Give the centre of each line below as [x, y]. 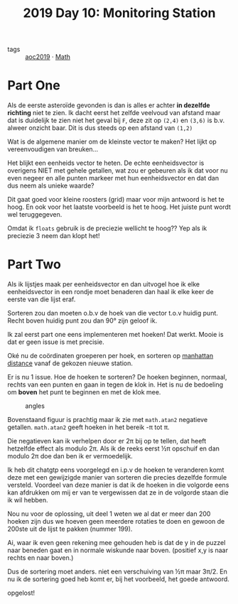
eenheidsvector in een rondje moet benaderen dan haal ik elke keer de [111, 292]
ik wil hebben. [28, 500]
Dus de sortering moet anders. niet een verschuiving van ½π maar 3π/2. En [117, 572]
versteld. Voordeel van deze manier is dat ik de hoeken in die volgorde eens [118, 485]
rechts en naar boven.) [40, 558]
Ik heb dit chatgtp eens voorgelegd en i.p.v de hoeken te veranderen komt [116, 470]
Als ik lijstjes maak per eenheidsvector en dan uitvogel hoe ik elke [104, 284]
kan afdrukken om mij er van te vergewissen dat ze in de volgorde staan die [118, 492]
